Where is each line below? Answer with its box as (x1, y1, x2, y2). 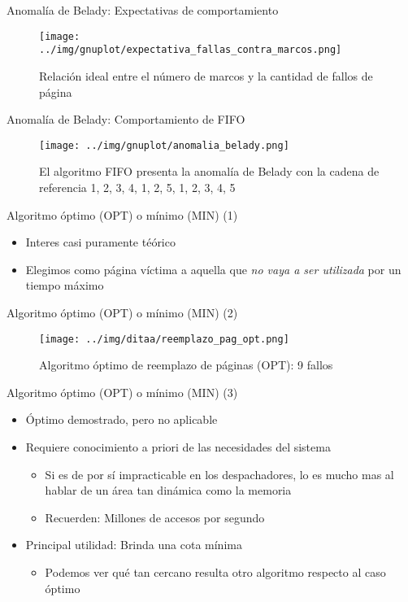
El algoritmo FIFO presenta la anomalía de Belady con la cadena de (39, 163, 380, 180)
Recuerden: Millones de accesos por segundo (45, 508, 265, 526)
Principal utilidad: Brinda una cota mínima (25, 536, 242, 553)
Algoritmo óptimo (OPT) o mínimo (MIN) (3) (7, 383, 238, 400)
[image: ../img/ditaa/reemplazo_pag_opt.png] (39, 333, 289, 345)
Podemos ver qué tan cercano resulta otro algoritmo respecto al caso (45, 563, 386, 580)
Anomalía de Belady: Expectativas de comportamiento (7, 2, 279, 18)
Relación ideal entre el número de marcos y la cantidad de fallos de (39, 67, 373, 84)
